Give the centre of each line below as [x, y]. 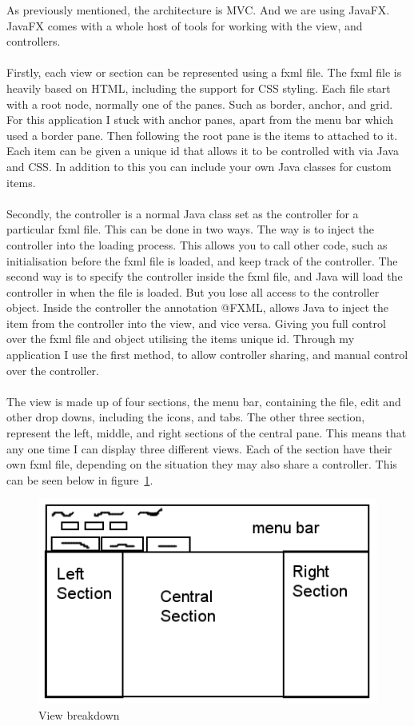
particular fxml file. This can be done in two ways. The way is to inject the [190, 229]
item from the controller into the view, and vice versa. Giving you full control [196, 323]
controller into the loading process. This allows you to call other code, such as [197, 244]
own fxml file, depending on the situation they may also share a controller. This [202, 464]
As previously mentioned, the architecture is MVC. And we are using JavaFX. [198, 10]
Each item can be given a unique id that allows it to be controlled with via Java [203, 151]
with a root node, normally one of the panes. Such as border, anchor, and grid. [200, 104]
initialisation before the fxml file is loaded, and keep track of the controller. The [202, 260]
